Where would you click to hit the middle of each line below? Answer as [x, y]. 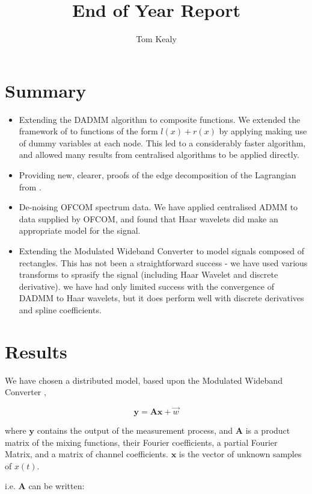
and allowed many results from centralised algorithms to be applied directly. [159, 155]
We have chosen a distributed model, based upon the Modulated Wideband [144, 380]
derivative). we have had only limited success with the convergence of [146, 286]
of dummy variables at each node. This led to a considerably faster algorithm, [162, 142]
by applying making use [263, 131]
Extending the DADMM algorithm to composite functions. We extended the [160, 119]
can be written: [57, 486]
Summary [46, 90]
